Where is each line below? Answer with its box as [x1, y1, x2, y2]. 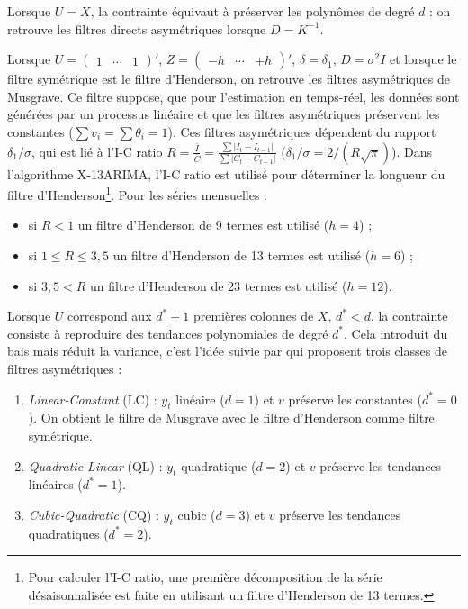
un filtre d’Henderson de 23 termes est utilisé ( [90, 276, 347, 295]
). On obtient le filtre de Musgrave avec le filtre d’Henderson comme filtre [28, 408, 435, 427]
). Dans [391, 141, 433, 160]
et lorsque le [389, 50, 457, 68]
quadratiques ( [28, 523, 109, 542]
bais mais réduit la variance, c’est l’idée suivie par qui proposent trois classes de [7, 341, 447, 360]
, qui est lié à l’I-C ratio [31, 141, 163, 160]
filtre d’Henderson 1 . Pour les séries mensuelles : [7, 183, 267, 204]
